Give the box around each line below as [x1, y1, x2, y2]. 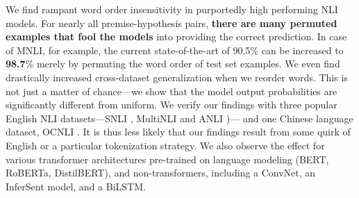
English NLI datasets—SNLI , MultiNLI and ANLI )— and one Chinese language [6, 110, 353, 125]
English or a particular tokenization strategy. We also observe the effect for [6, 138, 325, 152]
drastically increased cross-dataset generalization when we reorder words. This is [6, 69, 348, 84]
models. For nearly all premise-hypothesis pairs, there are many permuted [6, 15, 337, 30]
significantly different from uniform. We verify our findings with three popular [6, 97, 337, 112]
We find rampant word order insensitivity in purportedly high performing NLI [6, 2, 338, 16]
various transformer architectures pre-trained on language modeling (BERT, [6, 151, 329, 166]
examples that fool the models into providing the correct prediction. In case [6, 29, 347, 44]
